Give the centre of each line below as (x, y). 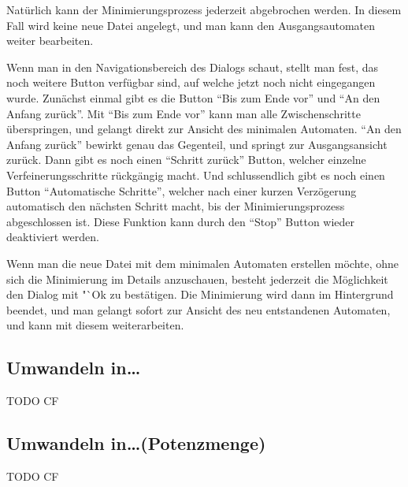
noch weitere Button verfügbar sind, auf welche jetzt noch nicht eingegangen (191, 82)
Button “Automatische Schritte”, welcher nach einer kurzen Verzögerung (182, 190)
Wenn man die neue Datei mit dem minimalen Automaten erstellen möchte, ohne (203, 263)
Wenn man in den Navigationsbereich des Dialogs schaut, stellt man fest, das (193, 67)
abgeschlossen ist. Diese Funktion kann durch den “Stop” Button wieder (181, 221)
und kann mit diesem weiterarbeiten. (95, 325)
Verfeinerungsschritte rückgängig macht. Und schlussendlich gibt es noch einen (196, 175)
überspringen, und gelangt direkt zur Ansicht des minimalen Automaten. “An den (204, 129)
